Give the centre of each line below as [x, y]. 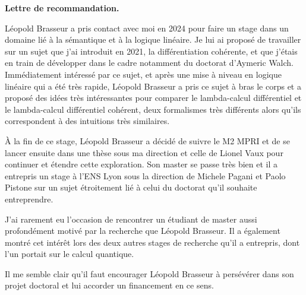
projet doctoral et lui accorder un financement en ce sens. [109, 285]
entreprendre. [29, 199]
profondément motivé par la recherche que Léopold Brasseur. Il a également [143, 231]
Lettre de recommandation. [62, 8]
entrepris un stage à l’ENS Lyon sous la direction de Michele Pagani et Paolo [145, 175]
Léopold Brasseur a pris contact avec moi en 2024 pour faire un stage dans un [147, 28]
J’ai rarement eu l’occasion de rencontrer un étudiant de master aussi [131, 219]
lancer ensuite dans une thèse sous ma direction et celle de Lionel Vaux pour [144, 152]
